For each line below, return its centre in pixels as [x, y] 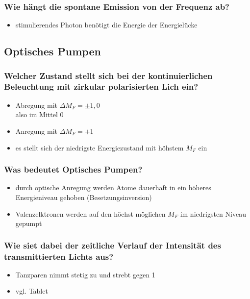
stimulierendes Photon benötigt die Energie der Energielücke [106, 25]
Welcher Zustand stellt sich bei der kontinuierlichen [108, 75]
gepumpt [29, 223]
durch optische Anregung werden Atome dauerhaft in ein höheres [113, 187]
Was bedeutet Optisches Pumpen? [73, 169]
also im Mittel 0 [39, 114]
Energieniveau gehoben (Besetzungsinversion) [84, 197]
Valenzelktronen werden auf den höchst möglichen [90, 213]
